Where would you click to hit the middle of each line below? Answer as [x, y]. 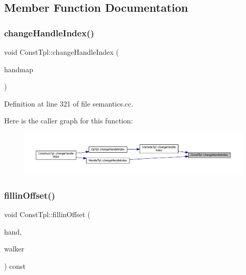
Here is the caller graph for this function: [69, 121]
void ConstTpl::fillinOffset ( [47, 214]
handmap [19, 69]
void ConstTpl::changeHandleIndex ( [61, 52]
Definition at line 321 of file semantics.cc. [69, 103]
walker [14, 249]
